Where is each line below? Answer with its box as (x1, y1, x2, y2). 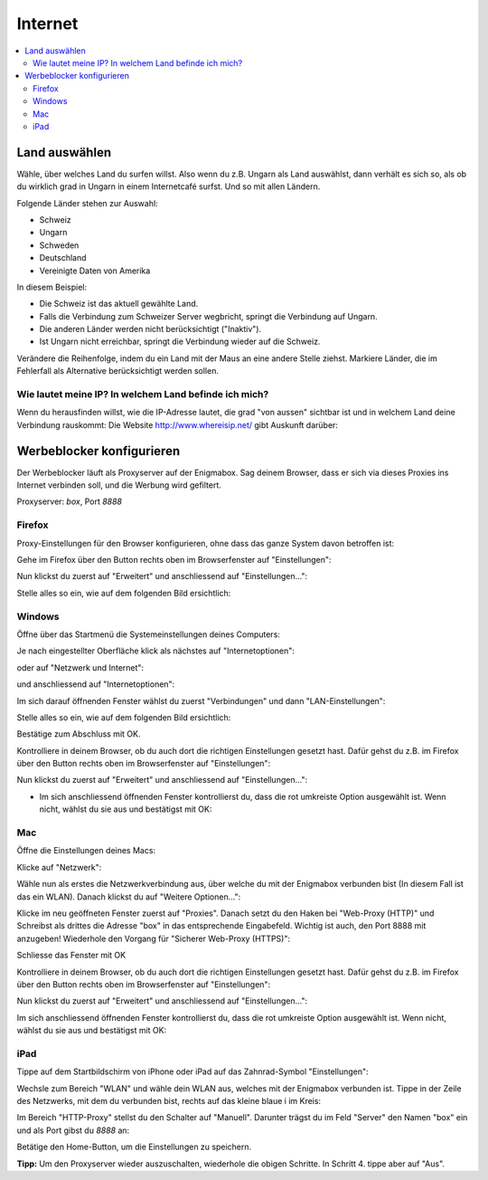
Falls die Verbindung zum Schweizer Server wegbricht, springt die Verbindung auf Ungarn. (39, 310, 379, 321)
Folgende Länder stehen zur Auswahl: (16, 197, 158, 208)
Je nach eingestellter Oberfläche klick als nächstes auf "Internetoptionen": (16, 645, 296, 656)
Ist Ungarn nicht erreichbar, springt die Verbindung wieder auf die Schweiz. (39, 336, 321, 347)
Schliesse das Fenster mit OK (16, 950, 127, 961)
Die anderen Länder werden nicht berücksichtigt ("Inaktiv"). (39, 324, 262, 335)
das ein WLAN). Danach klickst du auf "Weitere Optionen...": (16, 891, 241, 902)
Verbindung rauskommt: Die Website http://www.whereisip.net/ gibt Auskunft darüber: (16, 419, 339, 430)
